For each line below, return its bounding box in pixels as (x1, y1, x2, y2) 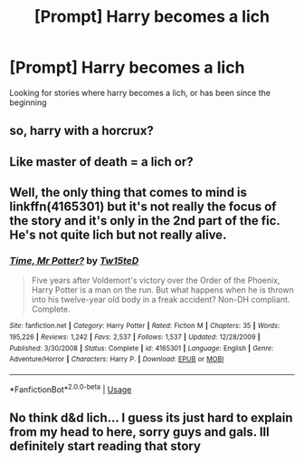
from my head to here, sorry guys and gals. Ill (9, 424, 270, 440)
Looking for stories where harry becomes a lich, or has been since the (9, 87, 271, 98)
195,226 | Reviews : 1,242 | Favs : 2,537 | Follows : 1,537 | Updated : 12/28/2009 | (9, 333, 261, 342)
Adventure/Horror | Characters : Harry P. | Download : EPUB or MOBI (9, 355, 224, 364)
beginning (9, 97, 47, 108)
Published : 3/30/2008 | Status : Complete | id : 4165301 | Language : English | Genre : (9, 343, 274, 352)
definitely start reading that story (9, 439, 202, 454)
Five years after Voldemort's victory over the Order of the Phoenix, (31, 275, 280, 286)
